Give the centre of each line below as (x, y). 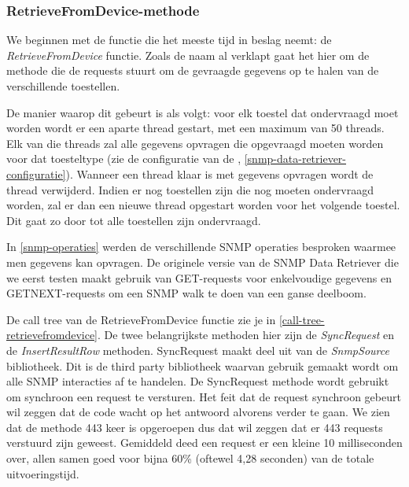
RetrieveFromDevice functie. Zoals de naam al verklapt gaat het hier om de (188, 55)
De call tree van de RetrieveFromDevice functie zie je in (141, 319)
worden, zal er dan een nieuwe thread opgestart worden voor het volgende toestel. (203, 205)
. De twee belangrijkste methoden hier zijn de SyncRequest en (246, 335)
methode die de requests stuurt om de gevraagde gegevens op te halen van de (193, 70)
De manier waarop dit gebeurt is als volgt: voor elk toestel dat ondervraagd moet (203, 112)
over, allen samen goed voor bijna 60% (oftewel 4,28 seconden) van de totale (190, 458)
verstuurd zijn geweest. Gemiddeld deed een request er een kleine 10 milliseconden (204, 443)
